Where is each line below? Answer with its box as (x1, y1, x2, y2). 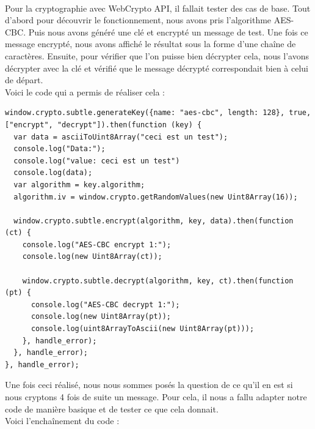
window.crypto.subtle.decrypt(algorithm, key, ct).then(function (22, 276, 294, 285)
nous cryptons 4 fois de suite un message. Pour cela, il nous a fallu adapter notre (5, 390, 307, 403)
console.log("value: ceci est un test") (13, 156, 180, 165)
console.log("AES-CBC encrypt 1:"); (22, 240, 172, 249)
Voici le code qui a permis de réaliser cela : (5, 85, 165, 98)
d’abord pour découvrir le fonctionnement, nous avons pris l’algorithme (5, 13, 272, 26)
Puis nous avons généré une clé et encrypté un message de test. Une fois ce (28, 25, 308, 38)
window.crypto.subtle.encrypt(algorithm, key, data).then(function (13, 216, 294, 225)
